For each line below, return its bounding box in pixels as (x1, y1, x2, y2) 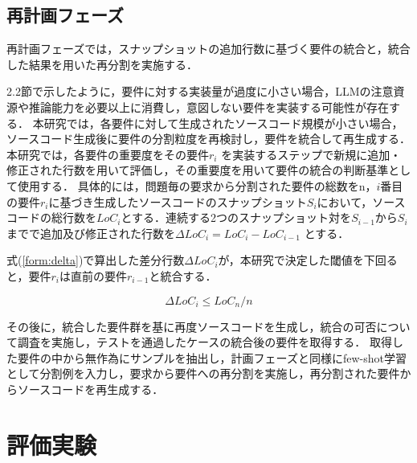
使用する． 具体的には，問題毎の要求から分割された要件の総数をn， (17, 177, 377, 194)
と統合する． (149, 267, 217, 284)
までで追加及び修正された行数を (6, 224, 175, 241)
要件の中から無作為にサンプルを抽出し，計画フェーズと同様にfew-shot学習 (17, 349, 407, 366)
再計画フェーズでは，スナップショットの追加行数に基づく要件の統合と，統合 (6, 40, 411, 57)
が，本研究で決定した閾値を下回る (218, 252, 398, 268)
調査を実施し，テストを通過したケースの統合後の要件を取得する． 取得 (17, 334, 392, 350)
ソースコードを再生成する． (17, 380, 164, 397)
